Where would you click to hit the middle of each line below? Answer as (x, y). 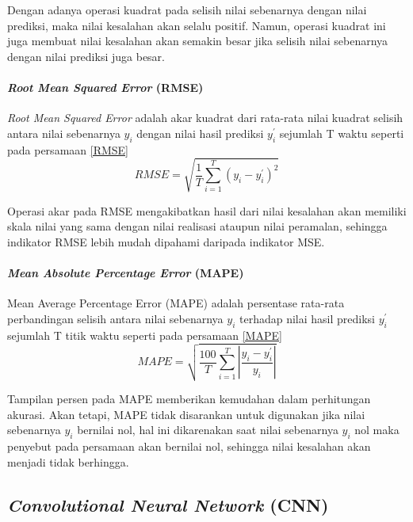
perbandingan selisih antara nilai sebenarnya (115, 318)
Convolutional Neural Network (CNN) (168, 504)
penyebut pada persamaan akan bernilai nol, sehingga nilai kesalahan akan (189, 446)
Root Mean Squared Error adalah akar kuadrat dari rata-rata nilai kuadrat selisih (205, 118)
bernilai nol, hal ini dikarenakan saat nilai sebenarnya (208, 430)
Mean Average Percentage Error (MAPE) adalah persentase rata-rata (176, 303)
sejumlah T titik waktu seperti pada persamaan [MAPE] (145, 335)
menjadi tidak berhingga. (68, 461)
